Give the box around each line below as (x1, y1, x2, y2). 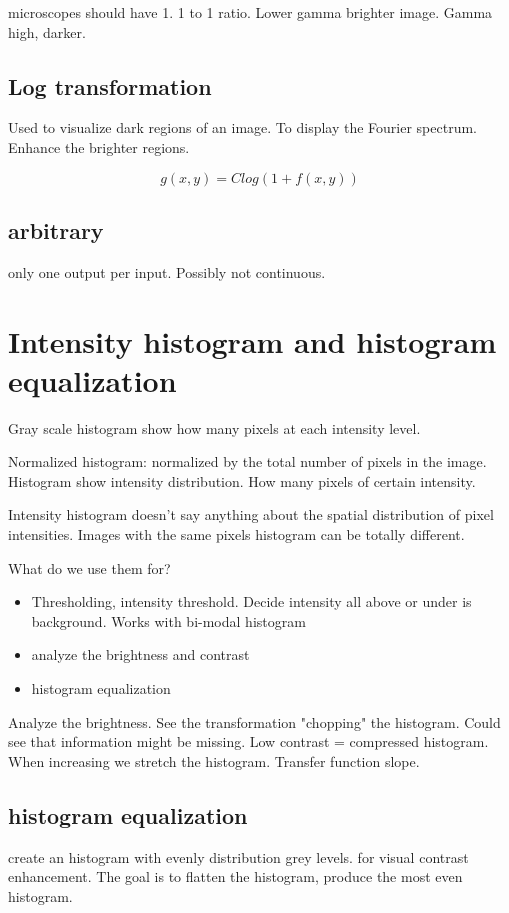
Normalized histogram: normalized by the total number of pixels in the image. (8, 451, 487, 472)
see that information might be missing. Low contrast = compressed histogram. (8, 731, 489, 752)
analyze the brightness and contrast (31, 644, 250, 665)
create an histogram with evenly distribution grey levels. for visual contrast (8, 846, 469, 867)
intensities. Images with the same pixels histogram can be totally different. (8, 524, 465, 545)
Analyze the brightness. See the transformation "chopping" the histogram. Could (8, 711, 501, 732)
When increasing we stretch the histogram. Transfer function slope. (8, 750, 420, 771)
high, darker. (8, 21, 86, 42)
